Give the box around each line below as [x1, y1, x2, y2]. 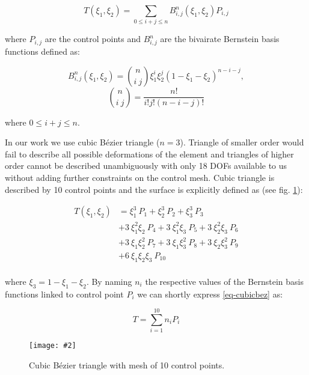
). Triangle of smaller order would [180, 136, 304, 148]
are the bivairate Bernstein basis [160, 32, 280, 45]
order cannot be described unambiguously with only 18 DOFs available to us [5, 159, 287, 172]
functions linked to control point [5, 287, 124, 300]
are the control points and [44, 32, 141, 45]
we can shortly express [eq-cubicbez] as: [137, 287, 283, 300]
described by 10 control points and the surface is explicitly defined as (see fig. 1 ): [5, 183, 303, 195]
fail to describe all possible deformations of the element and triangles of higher [5, 147, 294, 160]
